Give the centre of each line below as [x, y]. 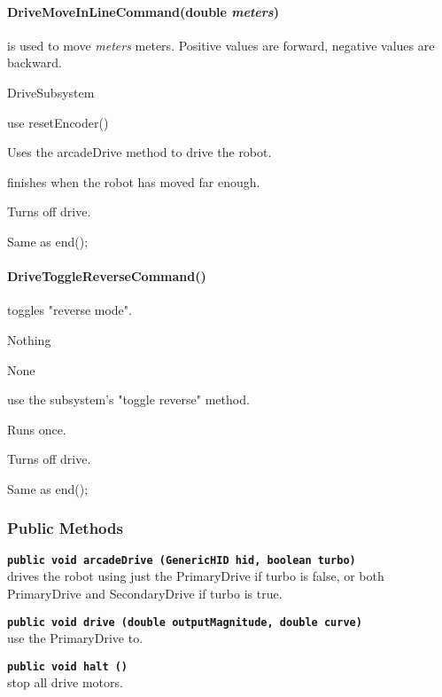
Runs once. [37, 429]
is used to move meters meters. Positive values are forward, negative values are [221, 45]
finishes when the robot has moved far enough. [134, 181]
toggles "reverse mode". [70, 310]
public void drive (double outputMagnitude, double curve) [185, 622]
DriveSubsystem [51, 92]
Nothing [29, 339]
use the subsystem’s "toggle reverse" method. [128, 399]
